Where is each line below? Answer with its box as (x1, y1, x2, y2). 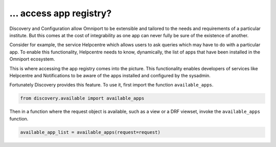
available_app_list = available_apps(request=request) (20, 129, 160, 135)
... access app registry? (9, 8, 112, 19)
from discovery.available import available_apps (20, 96, 145, 101)
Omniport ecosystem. (9, 56, 55, 62)
